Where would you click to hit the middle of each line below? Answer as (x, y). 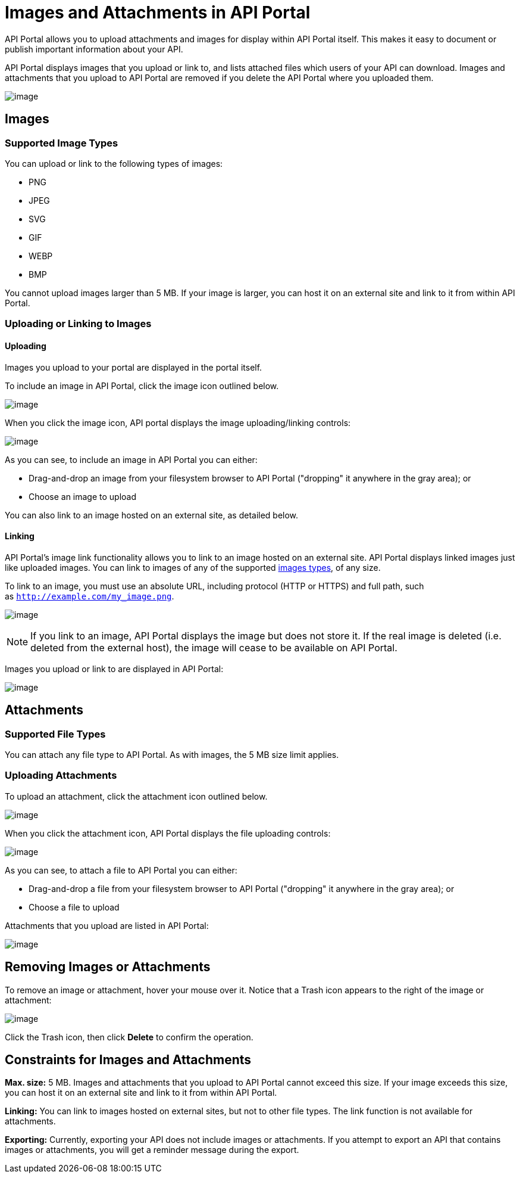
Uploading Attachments (61, 776)
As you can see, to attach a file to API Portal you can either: (121, 870)
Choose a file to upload (74, 907)
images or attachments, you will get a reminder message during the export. (152, 1150)
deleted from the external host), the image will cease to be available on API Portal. (214, 647)
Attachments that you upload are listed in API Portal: (107, 925)
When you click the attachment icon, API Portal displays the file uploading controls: (168, 833)
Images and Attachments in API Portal (158, 13)
